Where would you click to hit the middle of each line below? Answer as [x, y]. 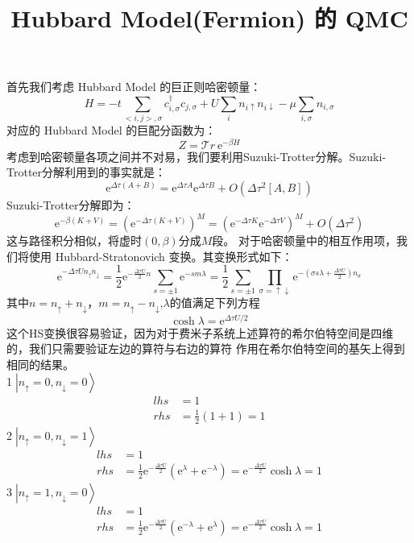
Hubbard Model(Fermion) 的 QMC [209, 18]
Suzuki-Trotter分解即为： [71, 204]
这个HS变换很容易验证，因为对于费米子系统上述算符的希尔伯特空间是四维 [200, 332]
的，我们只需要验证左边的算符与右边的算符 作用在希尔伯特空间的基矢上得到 [206, 348]
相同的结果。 [40, 364]
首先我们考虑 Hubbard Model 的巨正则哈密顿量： [134, 87]
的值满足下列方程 [215, 303]
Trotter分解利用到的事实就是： [87, 172]
